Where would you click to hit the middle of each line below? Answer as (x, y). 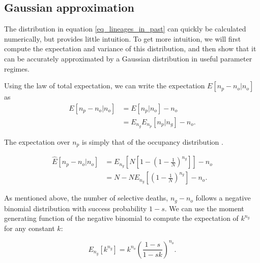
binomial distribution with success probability (76, 208)
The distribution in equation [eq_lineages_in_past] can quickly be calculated (125, 29)
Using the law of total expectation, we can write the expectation (105, 86)
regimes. (17, 68)
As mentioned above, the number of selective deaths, (86, 198)
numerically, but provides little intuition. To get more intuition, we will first (123, 38)
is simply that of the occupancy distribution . (152, 141)
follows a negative (223, 198)
